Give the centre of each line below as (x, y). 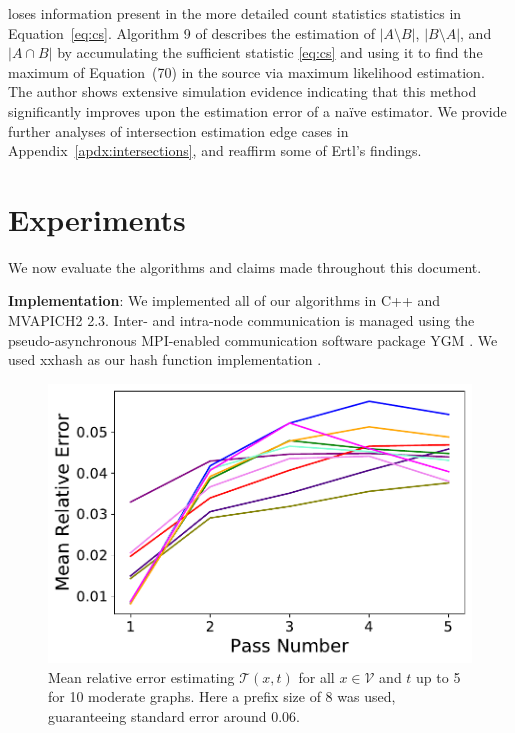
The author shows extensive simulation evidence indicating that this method (242, 91)
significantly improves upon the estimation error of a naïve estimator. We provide (257, 110)
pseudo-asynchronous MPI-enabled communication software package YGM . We (253, 339)
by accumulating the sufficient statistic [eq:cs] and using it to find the (270, 52)
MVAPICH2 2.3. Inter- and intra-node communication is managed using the (241, 320)
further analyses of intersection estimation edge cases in (178, 130)
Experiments (97, 218)
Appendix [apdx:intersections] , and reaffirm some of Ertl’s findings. (215, 150)
